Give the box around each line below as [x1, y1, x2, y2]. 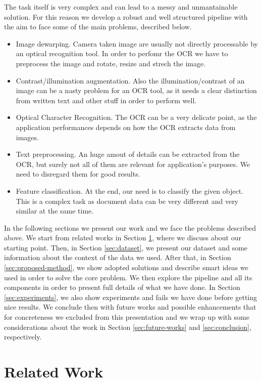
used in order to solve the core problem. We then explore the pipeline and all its [4, 272, 252, 282]
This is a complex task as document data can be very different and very [16, 195, 239, 206]
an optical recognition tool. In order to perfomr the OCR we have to [16, 48, 228, 59]
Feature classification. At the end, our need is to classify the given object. [16, 185, 243, 196]
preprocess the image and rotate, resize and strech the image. [16, 58, 206, 68]
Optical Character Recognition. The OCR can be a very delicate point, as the [16, 112, 257, 122]
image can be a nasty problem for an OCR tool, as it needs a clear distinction [16, 85, 257, 96]
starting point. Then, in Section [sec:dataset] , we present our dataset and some [4, 242, 248, 252]
